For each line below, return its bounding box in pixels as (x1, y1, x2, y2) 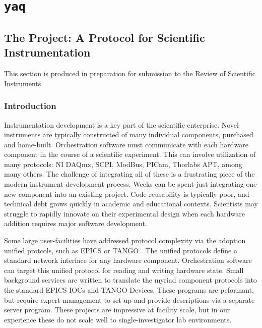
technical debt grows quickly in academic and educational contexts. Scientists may (4, 198, 258, 209)
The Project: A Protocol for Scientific (4, 29, 205, 45)
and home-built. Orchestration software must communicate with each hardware (4, 139, 248, 149)
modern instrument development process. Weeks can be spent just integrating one (4, 179, 257, 189)
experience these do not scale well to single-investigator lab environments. (4, 314, 232, 324)
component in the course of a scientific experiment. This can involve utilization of (4, 149, 256, 159)
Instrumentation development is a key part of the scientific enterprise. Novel (4, 119, 239, 130)
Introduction (4, 99, 56, 112)
